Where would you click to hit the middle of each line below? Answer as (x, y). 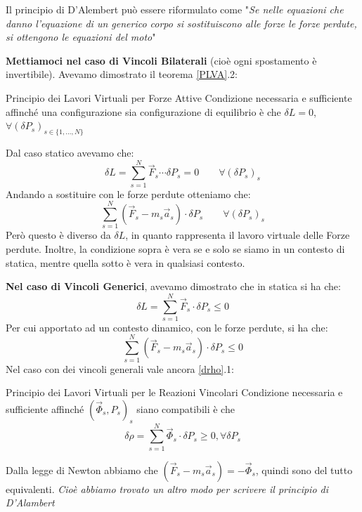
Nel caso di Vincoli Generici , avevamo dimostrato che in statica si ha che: (173, 286)
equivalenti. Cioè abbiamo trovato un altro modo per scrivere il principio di (167, 488)
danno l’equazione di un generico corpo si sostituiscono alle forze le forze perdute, (181, 23)
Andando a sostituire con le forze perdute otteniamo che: (128, 193)
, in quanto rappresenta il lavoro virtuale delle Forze (238, 235)
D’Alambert (30, 503)
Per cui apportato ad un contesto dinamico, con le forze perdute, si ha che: (167, 327)
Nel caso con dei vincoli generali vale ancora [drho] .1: (120, 368)
